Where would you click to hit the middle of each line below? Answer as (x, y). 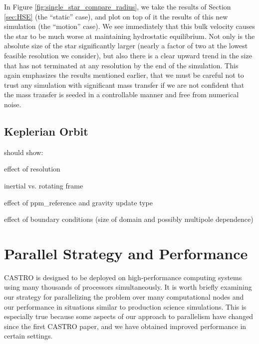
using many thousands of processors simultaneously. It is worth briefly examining (128, 287)
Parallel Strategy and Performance (126, 253)
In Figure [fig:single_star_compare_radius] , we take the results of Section (118, 6)
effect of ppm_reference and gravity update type (79, 202)
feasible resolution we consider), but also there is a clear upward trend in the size (128, 55)
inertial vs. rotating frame (44, 185)
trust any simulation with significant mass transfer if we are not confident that (124, 85)
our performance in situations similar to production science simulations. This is (125, 306)
